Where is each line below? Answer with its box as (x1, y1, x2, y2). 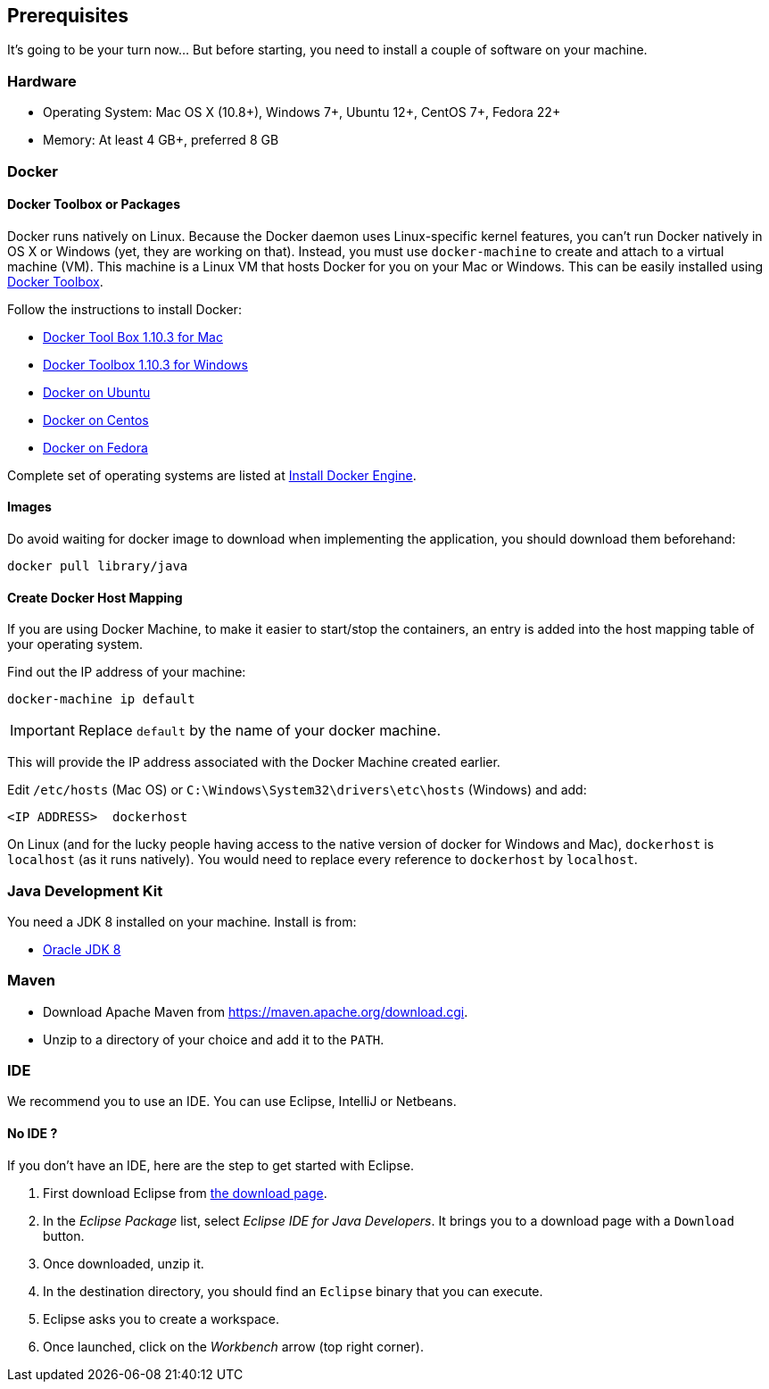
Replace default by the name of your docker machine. (78, 721, 442, 740)
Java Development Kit (7, 881, 163, 900)
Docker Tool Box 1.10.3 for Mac (43, 329, 223, 345)
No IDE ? (7, 1126, 58, 1142)
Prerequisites (7, 4, 128, 27)
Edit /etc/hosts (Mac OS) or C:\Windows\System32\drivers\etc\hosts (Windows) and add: (7, 782, 587, 798)
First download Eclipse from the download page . (43, 1185, 327, 1201)
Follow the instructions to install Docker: (7, 301, 242, 317)
